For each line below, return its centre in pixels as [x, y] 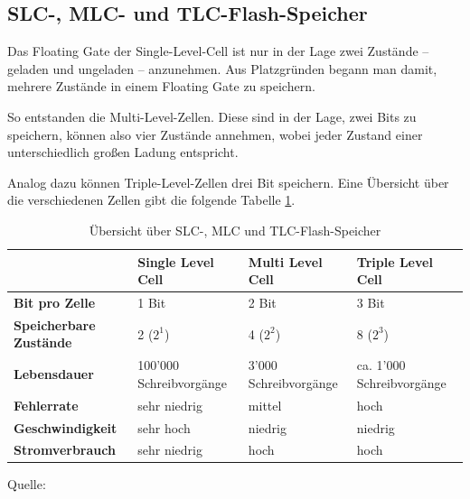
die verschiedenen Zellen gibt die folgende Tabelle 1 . [151, 200]
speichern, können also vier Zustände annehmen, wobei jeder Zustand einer [215, 134]
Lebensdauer [54, 374]
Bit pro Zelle [55, 302]
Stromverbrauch [65, 450]
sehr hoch [164, 427]
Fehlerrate [46, 405]
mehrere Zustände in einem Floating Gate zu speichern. [161, 86]
